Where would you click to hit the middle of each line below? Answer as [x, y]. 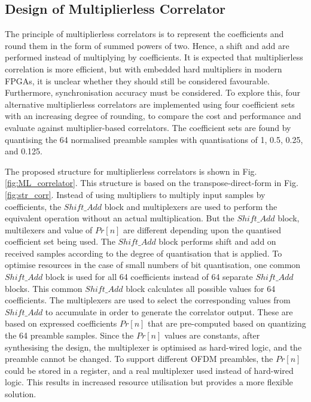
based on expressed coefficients [61, 323]
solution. [21, 394]
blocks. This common [44, 288]
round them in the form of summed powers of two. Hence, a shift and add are [147, 45]
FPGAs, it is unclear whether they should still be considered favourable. [137, 80]
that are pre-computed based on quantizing [227, 323]
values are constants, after [212, 335]
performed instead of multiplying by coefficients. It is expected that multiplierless [154, 57]
